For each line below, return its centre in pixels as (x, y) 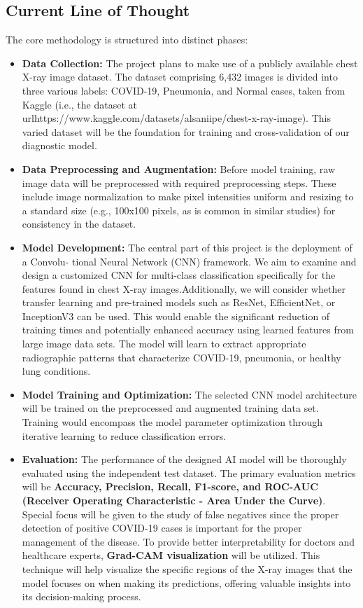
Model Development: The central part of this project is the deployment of (187, 247)
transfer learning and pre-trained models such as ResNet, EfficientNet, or (179, 302)
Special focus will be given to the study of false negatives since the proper (180, 514)
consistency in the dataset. (79, 224)
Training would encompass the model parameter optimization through (172, 422)
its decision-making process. (81, 596)
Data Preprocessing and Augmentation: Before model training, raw (179, 168)
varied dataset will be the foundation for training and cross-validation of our (186, 131)
